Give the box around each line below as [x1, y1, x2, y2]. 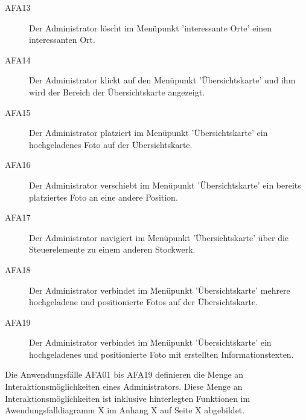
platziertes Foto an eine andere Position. [29, 190, 178, 203]
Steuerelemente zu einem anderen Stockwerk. [29, 243, 196, 256]
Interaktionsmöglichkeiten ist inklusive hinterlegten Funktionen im [5, 392, 250, 404]
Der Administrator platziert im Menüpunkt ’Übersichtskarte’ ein [29, 126, 268, 139]
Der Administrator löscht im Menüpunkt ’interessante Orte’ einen [29, 21, 272, 34]
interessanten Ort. [29, 33, 95, 46]
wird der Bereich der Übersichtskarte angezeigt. [29, 85, 205, 98]
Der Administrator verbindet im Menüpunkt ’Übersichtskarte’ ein [29, 336, 272, 349]
